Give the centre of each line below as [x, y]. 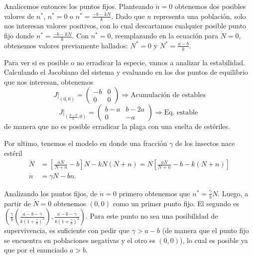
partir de [17, 203]
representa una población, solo [200, 16]
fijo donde [19, 36]
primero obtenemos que [154, 193]
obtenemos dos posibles [210, 6]
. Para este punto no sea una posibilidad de [152, 216]
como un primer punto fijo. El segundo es [176, 203]
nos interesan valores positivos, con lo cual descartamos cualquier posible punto [125, 26]
